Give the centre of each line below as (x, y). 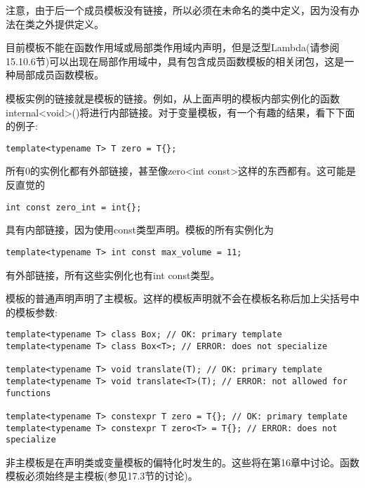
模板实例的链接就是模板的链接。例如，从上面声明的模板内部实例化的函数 (173, 98)
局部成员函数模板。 (59, 75)
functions (28, 393)
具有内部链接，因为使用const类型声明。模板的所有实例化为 (140, 230)
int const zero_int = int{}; (74, 207)
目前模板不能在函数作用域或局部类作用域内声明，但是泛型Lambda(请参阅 (173, 47)
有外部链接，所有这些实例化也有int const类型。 (113, 274)
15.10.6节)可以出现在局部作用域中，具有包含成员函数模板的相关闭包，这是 (175, 61)
